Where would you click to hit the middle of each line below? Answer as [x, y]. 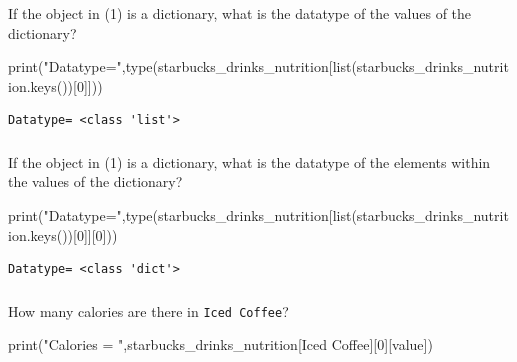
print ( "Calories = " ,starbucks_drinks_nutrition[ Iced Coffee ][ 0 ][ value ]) [220, 344]
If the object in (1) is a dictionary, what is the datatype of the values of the [240, 13]
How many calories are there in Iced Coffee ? [148, 310]
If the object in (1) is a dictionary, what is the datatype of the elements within [249, 161]
